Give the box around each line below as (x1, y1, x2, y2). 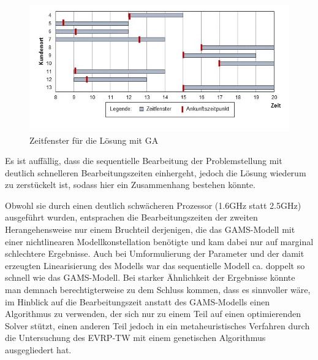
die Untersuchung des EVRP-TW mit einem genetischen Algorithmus (5, 331, 266, 344)
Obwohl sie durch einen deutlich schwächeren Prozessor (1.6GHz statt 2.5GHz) (5, 198, 301, 211)
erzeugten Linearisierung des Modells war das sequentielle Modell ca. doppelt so (5, 259, 305, 272)
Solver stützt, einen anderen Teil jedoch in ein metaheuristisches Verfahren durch (5, 319, 310, 332)
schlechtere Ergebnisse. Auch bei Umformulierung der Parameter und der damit (5, 247, 305, 260)
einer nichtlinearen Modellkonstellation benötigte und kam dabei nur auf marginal (5, 235, 314, 248)
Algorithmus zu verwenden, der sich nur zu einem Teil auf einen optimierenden (5, 307, 301, 320)
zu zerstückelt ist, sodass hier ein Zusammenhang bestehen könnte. (5, 178, 256, 191)
